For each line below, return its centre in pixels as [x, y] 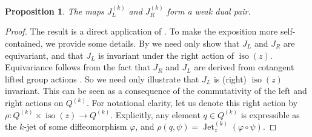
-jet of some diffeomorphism [75, 126]
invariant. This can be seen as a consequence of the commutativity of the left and [156, 91]
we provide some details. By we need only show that [143, 43]
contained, [24, 43]
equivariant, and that [44, 55]
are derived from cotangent [244, 67]
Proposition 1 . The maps [55, 11]
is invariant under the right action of [166, 55]
